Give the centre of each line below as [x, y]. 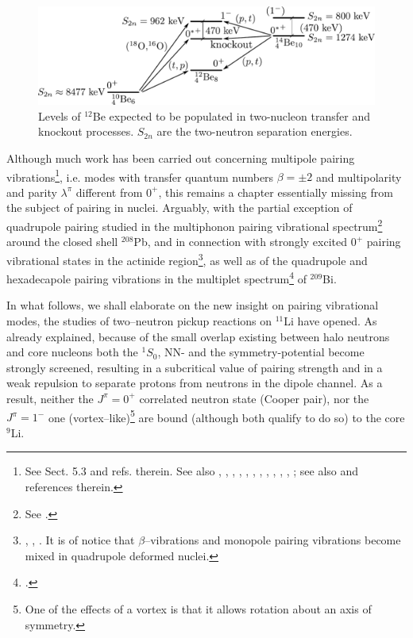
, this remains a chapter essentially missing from [276, 192]
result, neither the [50, 398]
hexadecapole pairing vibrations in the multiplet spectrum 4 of [156, 277]
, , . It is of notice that [80, 540]
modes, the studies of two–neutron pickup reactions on [139, 320]
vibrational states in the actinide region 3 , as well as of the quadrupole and [187, 259]
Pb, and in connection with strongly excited [241, 242]
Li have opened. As [330, 320]
